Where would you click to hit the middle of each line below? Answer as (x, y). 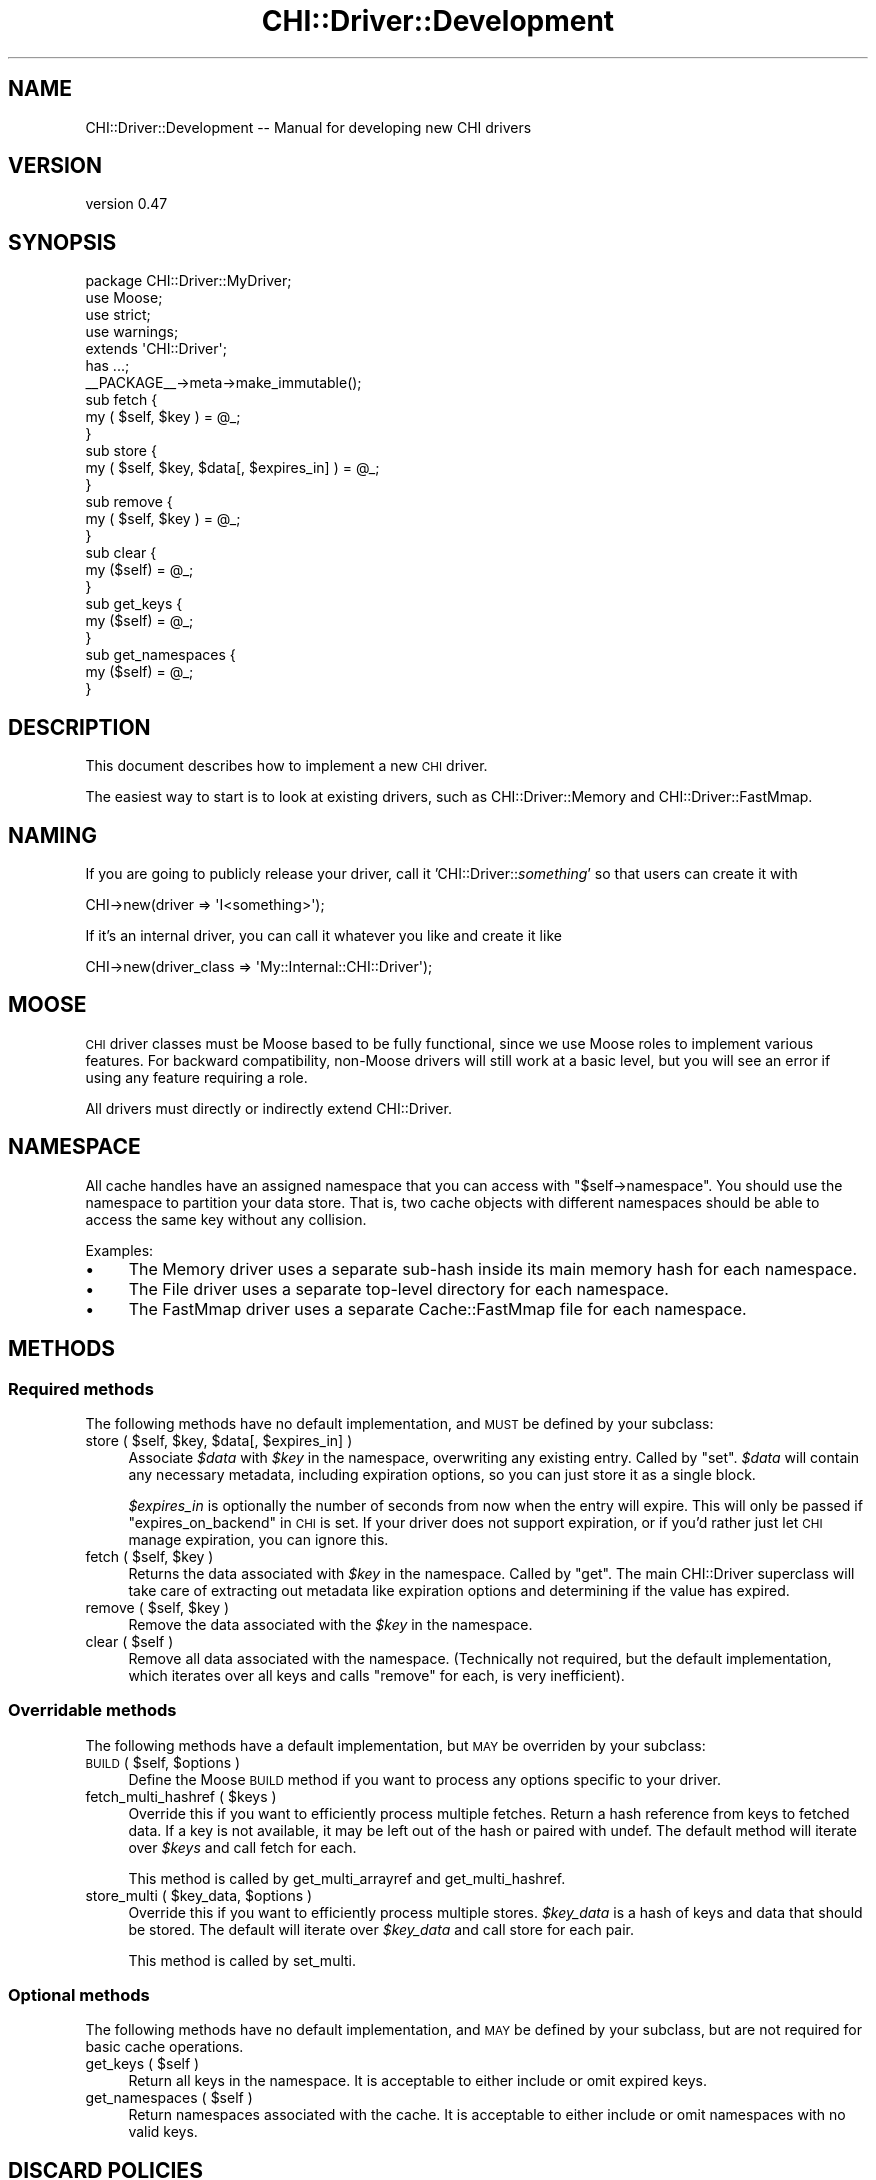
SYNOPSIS (62, 242)
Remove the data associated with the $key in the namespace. (330, 1624)
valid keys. (163, 2132)
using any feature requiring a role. (196, 1077)
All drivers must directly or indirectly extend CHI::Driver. (268, 1108)
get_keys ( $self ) (142, 2064)
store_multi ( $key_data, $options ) (199, 1895)
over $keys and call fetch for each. (242, 1847)
